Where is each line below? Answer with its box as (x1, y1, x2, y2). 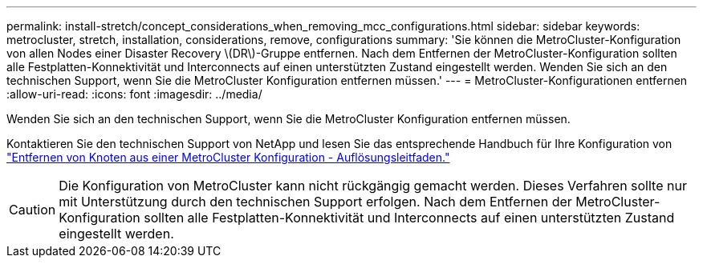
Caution (9, 202, 56, 218)
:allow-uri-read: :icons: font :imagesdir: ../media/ (6, 87, 262, 101)
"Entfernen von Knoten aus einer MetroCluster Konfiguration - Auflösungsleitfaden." (6, 150, 450, 164)
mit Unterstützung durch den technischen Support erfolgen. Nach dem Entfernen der (59, 194, 572, 210)
